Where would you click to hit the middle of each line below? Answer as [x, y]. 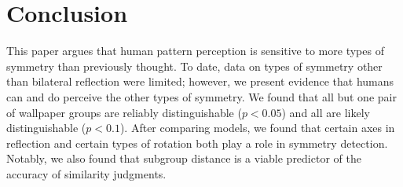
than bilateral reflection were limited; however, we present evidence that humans [200, 81]
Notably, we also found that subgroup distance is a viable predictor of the [184, 158]
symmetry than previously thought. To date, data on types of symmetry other [194, 66]
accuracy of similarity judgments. [86, 173]
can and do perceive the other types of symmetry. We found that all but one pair [201, 96]
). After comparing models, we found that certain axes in [257, 128]
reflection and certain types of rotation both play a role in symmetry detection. [197, 143]
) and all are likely [326, 112]
